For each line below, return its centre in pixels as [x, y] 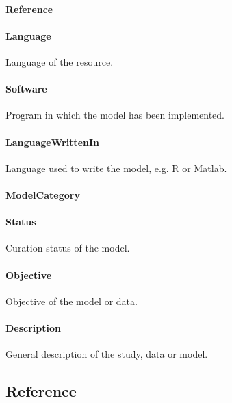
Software [26, 89]
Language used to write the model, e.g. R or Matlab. [116, 168]
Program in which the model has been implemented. [115, 115]
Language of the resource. [60, 61]
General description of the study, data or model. [107, 354]
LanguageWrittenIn [53, 142]
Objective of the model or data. [72, 301]
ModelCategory [43, 194]
